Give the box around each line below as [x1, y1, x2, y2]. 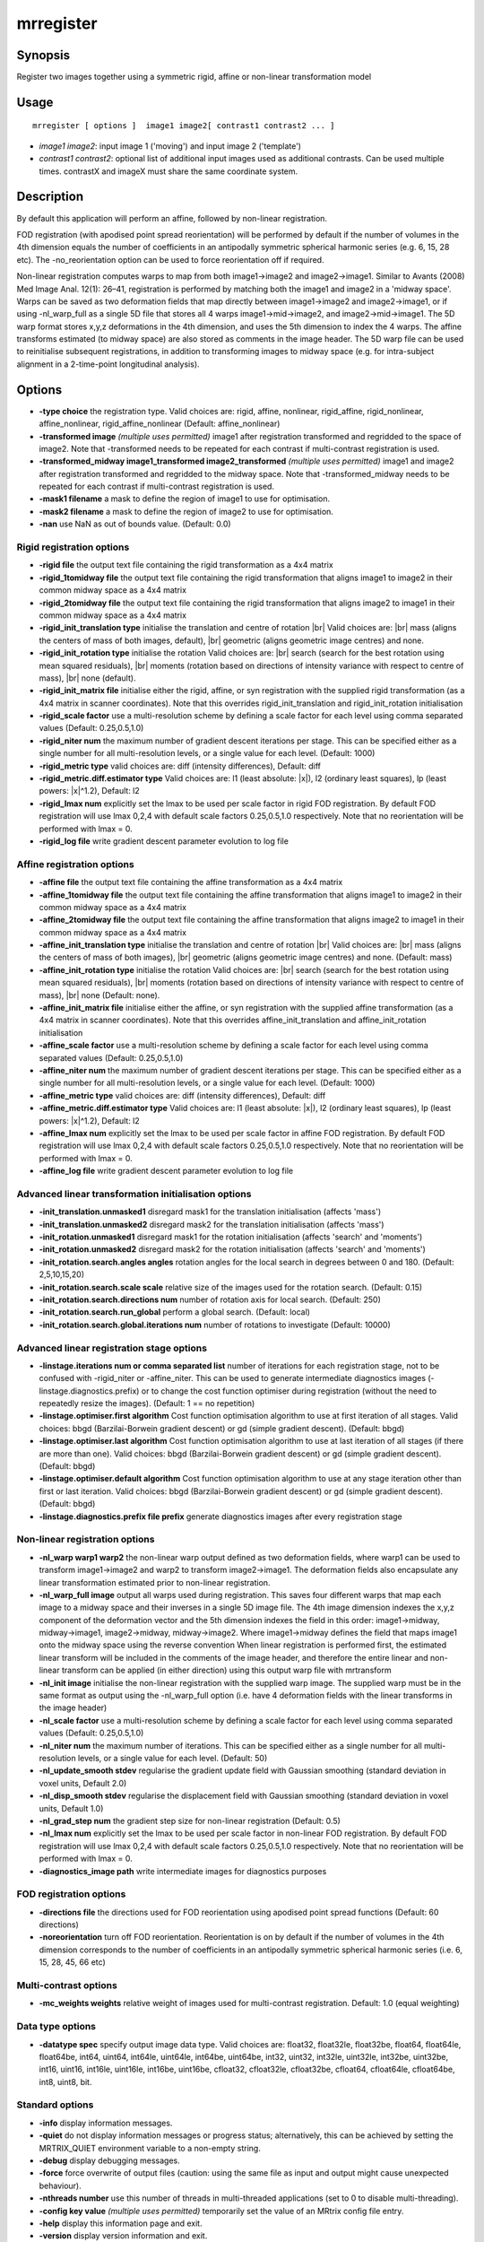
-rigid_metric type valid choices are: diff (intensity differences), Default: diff [39, 760, 322, 771]
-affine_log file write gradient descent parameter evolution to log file [39, 1166, 294, 1177]
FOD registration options [16, 1888, 126, 1900]
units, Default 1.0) [39, 1803, 104, 1813]
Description [16, 189, 84, 204]
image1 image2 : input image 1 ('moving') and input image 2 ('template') [39, 140, 302, 152]
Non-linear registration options [16, 1534, 155, 1546]
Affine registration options [16, 857, 134, 870]
